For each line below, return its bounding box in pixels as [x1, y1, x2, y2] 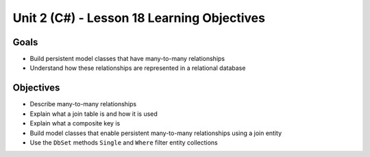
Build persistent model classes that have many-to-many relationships [29, 55, 225, 63]
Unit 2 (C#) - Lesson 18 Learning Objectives [12, 10, 265, 25]
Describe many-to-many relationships [29, 100, 137, 108]
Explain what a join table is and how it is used [29, 110, 158, 118]
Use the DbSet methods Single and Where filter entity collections [29, 138, 219, 147]
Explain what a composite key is [29, 119, 121, 128]
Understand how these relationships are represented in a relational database [29, 64, 246, 72]
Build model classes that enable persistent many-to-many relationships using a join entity [29, 129, 282, 137]
